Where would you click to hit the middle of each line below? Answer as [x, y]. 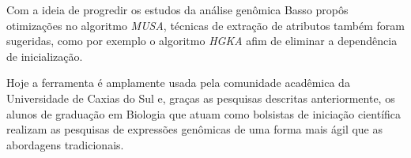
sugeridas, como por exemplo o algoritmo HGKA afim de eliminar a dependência [202, 41]
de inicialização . [45, 56]
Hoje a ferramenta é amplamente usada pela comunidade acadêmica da [178, 83]
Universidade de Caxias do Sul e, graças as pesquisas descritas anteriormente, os [201, 98]
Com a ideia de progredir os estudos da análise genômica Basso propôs [177, 9]
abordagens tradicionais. [65, 144]
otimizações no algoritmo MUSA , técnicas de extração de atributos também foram [205, 25]
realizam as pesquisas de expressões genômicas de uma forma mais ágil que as [195, 129]
